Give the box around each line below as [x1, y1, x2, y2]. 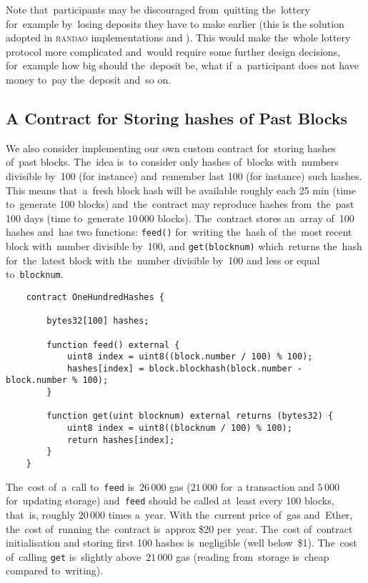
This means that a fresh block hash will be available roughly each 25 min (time [6, 182, 356, 197]
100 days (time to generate [6, 210, 124, 225]
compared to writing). [6, 563, 104, 578]
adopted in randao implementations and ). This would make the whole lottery [6, 30, 351, 45]
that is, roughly [6, 507, 75, 522]
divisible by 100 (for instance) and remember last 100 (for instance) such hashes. [6, 168, 362, 183]
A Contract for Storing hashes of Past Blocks [6, 106, 348, 129]
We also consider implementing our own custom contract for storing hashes [6, 140, 336, 155]
